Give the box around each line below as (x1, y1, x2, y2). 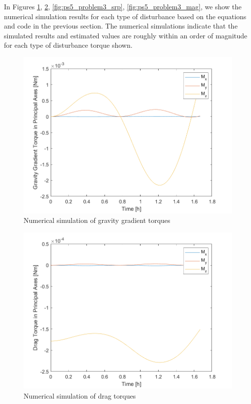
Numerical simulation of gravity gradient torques (24, 215, 170, 225)
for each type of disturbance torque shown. (4, 40, 133, 50)
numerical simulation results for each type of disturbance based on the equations (4, 11, 247, 21)
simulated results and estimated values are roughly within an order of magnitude (4, 30, 248, 40)
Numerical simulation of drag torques (24, 390, 136, 401)
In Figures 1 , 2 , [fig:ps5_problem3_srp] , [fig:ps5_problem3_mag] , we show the (4, 1, 242, 11)
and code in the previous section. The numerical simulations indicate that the (4, 21, 238, 31)
